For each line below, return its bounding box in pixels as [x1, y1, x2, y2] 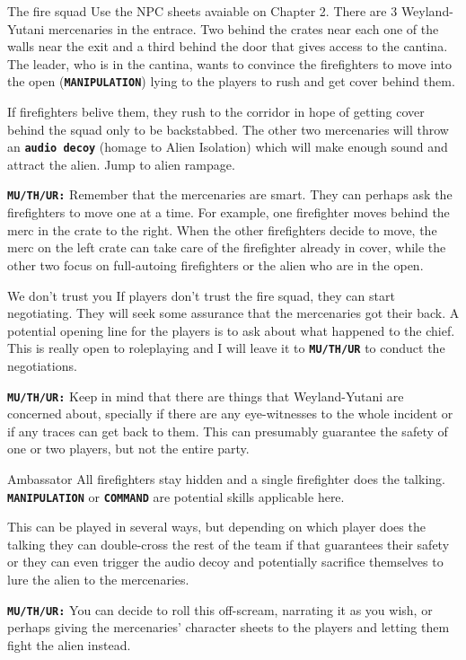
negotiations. [7, 356, 77, 374]
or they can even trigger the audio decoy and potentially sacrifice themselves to [7, 552, 444, 571]
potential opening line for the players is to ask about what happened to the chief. [7, 321, 455, 339]
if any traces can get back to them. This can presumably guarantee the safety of [7, 421, 448, 440]
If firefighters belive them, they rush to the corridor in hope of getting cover [7, 102, 425, 121]
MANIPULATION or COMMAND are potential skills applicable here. [7, 487, 345, 506]
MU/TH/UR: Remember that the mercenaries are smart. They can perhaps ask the [7, 185, 453, 204]
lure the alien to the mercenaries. [7, 570, 189, 588]
